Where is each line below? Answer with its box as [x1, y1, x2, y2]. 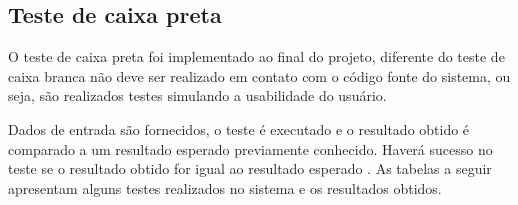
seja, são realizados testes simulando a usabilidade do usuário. [8, 85, 387, 106]
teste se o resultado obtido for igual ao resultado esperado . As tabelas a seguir [8, 158, 492, 179]
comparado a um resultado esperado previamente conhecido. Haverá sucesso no [8, 138, 493, 159]
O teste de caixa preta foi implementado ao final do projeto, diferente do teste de [8, 46, 505, 67]
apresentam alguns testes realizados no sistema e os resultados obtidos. [8, 177, 442, 198]
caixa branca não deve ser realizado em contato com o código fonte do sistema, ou [8, 65, 511, 86]
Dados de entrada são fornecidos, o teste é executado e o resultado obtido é [8, 118, 470, 139]
